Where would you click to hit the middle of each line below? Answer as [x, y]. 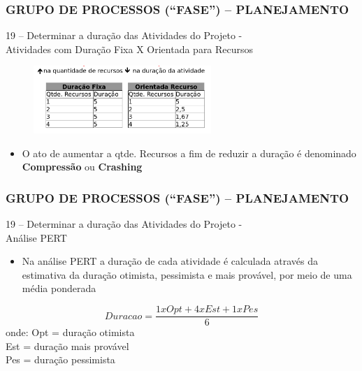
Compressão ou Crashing [82, 167]
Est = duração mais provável [67, 345]
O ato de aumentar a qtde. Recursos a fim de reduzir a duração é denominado [189, 153]
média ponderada [59, 288]
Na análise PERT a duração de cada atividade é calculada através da [170, 261]
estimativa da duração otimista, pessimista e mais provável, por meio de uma [187, 274]
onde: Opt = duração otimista [70, 332]
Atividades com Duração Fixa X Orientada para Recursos [130, 49]
